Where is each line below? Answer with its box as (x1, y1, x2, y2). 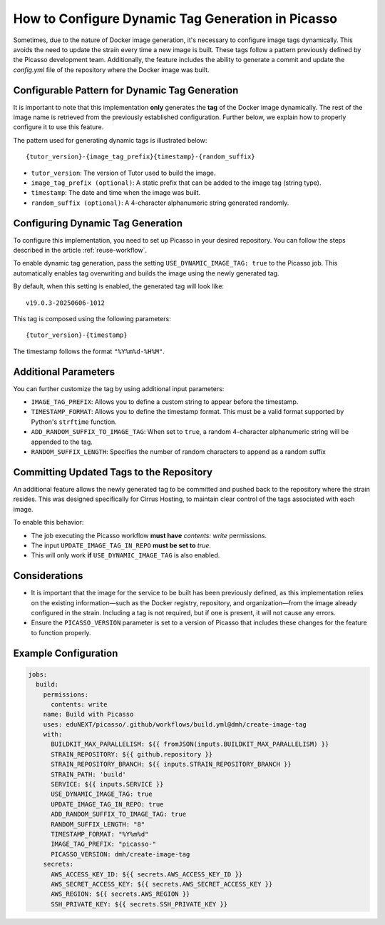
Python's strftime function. (31, 418, 117, 426)
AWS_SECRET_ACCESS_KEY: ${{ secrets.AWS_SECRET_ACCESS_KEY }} (51, 880, 273, 888)
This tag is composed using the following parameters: (13, 315, 171, 323)
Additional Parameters (13, 365, 115, 378)
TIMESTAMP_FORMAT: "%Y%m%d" (51, 830, 149, 838)
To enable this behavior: (13, 518, 84, 527)
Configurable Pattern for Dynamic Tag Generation (13, 84, 239, 96)
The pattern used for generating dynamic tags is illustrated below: (13, 136, 207, 144)
